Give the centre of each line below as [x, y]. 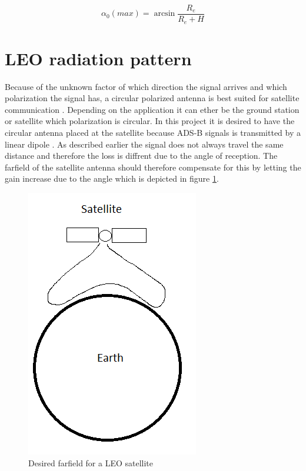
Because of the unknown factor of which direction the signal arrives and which [146, 86]
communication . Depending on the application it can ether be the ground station [152, 109]
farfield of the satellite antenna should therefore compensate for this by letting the [153, 167]
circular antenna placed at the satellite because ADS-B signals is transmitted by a [153, 133]
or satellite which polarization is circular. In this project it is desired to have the [150, 121]
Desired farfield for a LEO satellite [91, 462]
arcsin [164, 14]
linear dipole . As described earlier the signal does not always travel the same [144, 144]
